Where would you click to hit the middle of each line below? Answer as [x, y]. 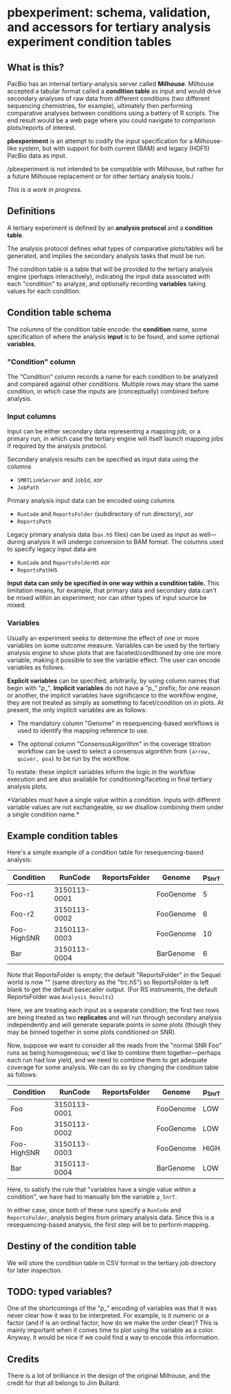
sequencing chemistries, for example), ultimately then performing [100, 106]
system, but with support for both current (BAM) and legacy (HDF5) [114, 148]
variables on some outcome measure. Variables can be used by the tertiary [113, 645]
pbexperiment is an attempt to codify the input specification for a [100, 141]
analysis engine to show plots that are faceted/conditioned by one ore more [114, 652]
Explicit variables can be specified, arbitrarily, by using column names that [113, 680]
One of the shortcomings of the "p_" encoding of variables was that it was [112, 1308]
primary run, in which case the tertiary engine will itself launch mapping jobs [115, 439]
